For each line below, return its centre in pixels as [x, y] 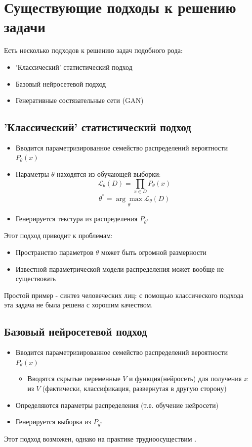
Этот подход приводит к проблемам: [58, 235]
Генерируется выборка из [53, 422]
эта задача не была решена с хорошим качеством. [79, 305]
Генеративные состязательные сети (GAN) [80, 100]
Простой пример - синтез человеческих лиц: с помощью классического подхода [124, 295]
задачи [25, 26]
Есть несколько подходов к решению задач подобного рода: [93, 50]
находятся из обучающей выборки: [109, 174]
